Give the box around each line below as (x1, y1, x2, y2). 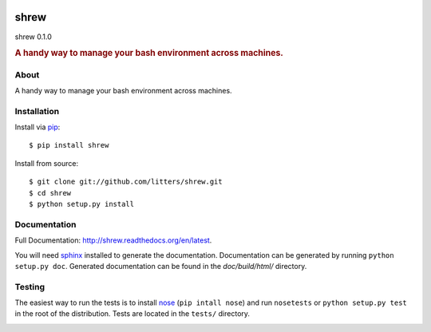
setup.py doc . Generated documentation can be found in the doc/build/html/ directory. (14, 261, 307, 271)
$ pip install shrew (29, 140, 109, 150)
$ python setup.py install (29, 200, 135, 209)
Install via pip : (14, 122, 61, 132)
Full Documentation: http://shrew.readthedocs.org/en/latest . (14, 235, 212, 245)
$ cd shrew (29, 188, 72, 197)
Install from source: (14, 158, 79, 168)
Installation (14, 105, 60, 117)
